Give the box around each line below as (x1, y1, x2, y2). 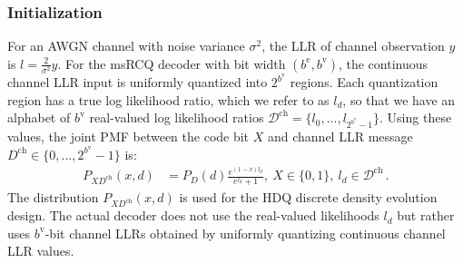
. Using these (379, 108, 452, 127)
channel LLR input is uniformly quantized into (7, 73, 268, 92)
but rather (397, 206, 455, 225)
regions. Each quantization (290, 73, 438, 92)
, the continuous (338, 54, 429, 73)
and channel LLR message (267, 127, 413, 146)
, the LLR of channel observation (261, 36, 445, 55)
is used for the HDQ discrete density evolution (179, 188, 438, 207)
